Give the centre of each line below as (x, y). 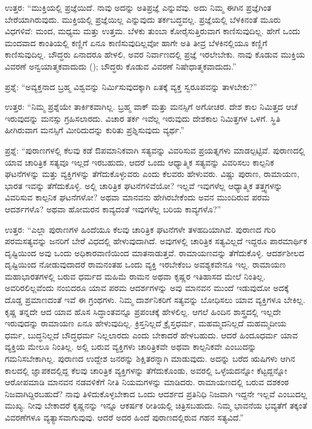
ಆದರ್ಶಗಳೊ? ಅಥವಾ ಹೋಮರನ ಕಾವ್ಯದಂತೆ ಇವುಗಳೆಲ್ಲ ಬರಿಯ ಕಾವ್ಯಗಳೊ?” (113, 208)
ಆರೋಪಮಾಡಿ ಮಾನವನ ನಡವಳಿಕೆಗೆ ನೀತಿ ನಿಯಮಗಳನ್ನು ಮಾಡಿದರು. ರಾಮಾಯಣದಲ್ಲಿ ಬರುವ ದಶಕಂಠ (147, 382)
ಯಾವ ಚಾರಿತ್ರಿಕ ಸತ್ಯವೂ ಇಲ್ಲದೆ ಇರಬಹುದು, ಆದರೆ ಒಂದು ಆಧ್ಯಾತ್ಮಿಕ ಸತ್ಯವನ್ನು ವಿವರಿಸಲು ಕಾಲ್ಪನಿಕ (139, 162)
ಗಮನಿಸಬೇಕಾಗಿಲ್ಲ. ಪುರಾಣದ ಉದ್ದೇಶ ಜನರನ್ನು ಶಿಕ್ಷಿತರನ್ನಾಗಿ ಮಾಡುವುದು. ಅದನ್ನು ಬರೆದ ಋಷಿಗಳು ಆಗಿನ (150, 358)
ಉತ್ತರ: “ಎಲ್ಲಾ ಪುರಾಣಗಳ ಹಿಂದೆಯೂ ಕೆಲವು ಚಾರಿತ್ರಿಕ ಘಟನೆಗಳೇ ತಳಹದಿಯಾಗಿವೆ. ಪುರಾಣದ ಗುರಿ (140, 229)
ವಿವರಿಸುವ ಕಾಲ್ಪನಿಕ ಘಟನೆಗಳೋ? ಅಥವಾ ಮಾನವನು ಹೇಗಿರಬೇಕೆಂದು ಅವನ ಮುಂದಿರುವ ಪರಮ (137, 197)
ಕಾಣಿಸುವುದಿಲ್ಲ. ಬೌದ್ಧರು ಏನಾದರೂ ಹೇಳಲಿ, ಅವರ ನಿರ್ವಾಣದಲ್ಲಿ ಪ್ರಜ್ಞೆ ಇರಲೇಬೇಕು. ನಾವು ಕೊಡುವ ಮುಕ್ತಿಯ (155, 54)
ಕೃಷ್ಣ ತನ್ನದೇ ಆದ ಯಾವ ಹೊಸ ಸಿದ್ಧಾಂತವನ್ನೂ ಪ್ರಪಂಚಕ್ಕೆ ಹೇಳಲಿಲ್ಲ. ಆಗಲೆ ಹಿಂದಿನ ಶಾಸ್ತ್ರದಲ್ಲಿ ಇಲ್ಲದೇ (143, 311)
